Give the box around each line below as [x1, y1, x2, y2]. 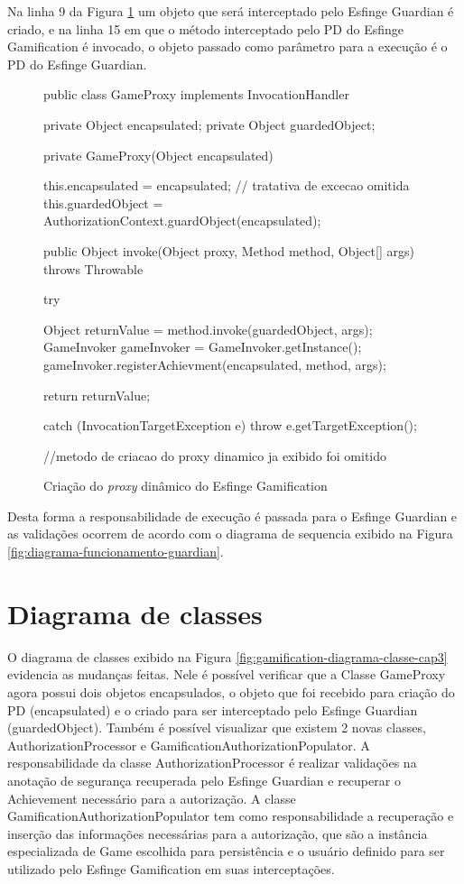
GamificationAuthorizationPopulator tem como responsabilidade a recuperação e [7, 806, 454, 825]
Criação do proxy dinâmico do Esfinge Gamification [43, 476, 328, 495]
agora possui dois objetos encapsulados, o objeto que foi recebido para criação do [7, 682, 455, 701]
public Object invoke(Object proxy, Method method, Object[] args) [43, 241, 414, 260]
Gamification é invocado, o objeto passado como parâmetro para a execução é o [7, 37, 448, 56]
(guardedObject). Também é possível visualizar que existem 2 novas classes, [7, 718, 426, 737]
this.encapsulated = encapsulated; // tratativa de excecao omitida [43, 176, 410, 195]
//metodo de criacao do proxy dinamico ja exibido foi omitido [43, 446, 387, 465]
